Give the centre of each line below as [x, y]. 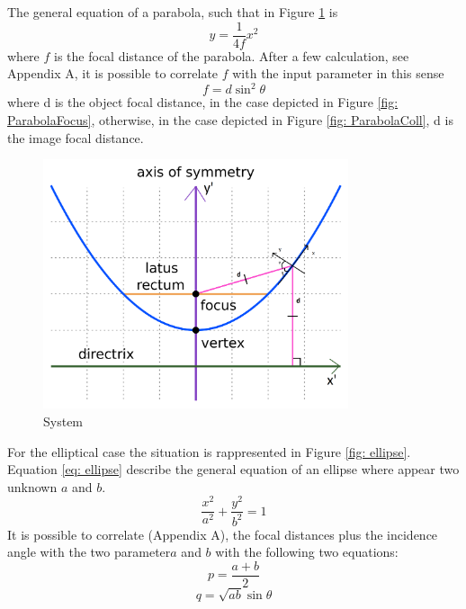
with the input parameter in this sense [338, 73]
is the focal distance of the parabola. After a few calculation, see [232, 55]
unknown [32, 486]
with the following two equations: [307, 552]
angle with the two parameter [89, 552]
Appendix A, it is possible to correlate [113, 73]
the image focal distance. [76, 137]
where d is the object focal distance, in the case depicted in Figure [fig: [203, 102]
